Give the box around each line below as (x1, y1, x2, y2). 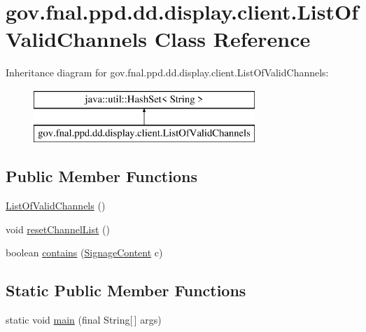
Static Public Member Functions (6, 279, 246, 301)
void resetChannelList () (6, 221, 110, 236)
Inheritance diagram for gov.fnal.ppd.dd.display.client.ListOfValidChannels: (6, 65, 329, 80)
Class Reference (154, 25, 311, 53)
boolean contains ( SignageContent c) (6, 245, 163, 260)
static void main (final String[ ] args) (6, 312, 162, 327)
